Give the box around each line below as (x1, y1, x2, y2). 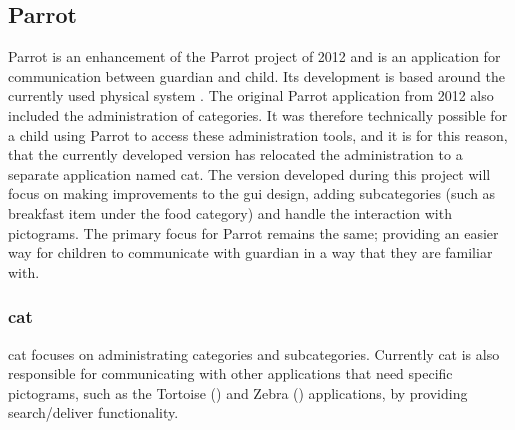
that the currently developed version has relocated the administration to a (8, 144, 463, 165)
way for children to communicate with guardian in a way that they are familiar (8, 242, 493, 263)
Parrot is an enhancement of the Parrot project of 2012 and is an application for (8, 46, 501, 67)
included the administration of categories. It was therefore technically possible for (8, 104, 508, 125)
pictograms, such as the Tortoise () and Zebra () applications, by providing (8, 382, 468, 403)
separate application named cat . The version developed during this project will (8, 163, 491, 184)
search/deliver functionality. (8, 402, 179, 423)
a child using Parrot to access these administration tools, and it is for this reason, (8, 124, 508, 145)
